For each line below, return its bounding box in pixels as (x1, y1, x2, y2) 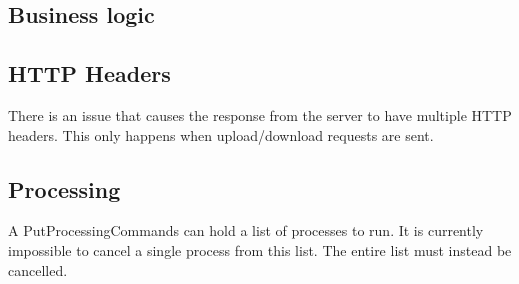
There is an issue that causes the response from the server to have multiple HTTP (8, 104, 512, 125)
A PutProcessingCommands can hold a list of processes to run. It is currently (8, 220, 484, 241)
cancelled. (8, 259, 68, 280)
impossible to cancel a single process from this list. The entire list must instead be (8, 239, 512, 260)
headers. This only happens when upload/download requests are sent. (8, 124, 434, 145)
